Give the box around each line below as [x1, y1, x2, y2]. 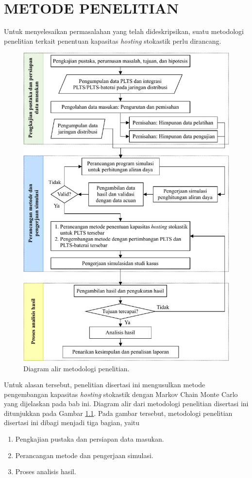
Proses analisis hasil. [15, 466, 76, 477]
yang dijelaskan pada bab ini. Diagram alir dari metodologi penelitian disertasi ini [4, 398, 249, 409]
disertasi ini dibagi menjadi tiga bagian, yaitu [4, 417, 140, 428]
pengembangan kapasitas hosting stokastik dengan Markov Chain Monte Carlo [4, 389, 238, 399]
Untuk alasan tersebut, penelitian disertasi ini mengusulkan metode [4, 379, 205, 390]
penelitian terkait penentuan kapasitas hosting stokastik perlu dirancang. [4, 35, 221, 46]
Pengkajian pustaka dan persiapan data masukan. [15, 434, 164, 444]
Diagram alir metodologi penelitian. [23, 363, 130, 373]
